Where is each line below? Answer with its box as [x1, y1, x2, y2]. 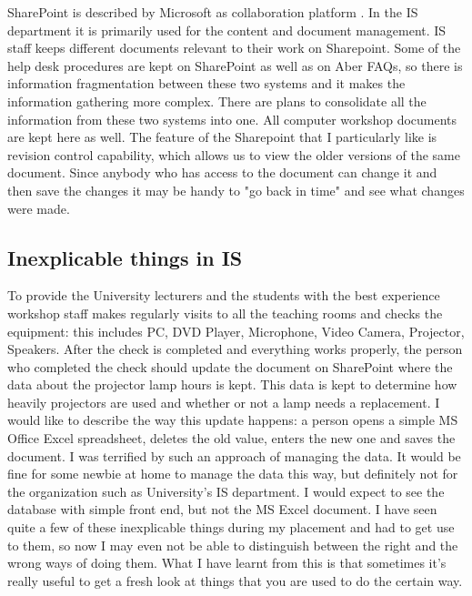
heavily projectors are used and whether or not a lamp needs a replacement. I [7, 392, 440, 411]
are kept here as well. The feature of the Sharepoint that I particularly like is [7, 127, 437, 146]
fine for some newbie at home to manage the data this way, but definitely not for [7, 464, 458, 483]
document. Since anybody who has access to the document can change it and [7, 163, 437, 182]
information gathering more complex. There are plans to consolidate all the [7, 91, 427, 110]
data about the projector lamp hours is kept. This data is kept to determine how [7, 375, 457, 394]
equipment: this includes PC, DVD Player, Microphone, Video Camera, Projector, [7, 321, 465, 340]
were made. [7, 198, 70, 217]
